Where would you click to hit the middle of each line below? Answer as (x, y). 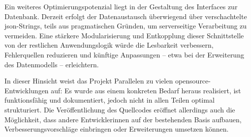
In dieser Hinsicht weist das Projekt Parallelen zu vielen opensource (107, 81)
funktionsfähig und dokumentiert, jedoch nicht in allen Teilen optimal (110, 100)
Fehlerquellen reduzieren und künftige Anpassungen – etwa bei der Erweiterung (124, 54)
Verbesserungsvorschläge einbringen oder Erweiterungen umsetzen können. (117, 129)
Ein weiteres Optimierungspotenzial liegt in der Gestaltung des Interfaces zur (121, 6)
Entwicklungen (27, 90)
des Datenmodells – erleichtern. (52, 64)
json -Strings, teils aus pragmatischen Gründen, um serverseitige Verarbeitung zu (126, 26)
